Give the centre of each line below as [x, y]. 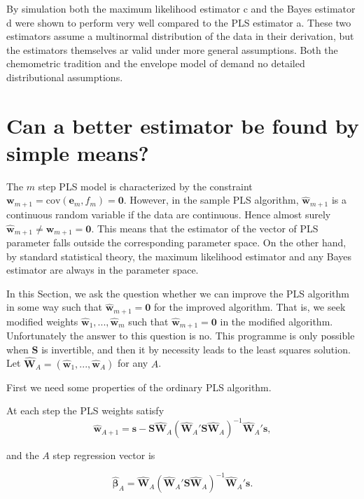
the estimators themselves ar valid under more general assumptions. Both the [172, 49]
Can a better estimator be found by [183, 125]
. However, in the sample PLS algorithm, [211, 200]
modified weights [42, 321]
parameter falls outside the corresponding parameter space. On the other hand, [176, 242]
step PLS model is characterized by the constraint [145, 186]
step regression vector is [104, 455]
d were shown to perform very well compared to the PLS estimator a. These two [179, 22]
